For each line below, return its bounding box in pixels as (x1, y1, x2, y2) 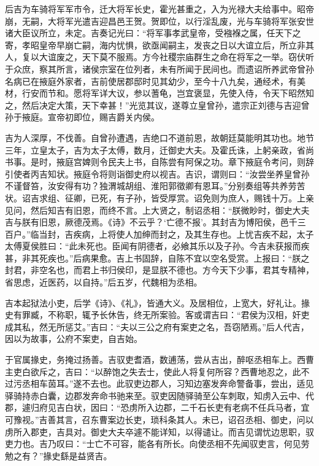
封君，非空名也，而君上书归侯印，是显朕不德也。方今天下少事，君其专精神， (5, 263, 314, 276)
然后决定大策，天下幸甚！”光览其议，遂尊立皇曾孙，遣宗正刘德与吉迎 (21, 98, 301, 111)
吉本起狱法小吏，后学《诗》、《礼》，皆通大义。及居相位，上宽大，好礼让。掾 (5, 296, 310, 309)
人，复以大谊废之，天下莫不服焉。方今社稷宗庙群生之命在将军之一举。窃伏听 (5, 50, 314, 63)
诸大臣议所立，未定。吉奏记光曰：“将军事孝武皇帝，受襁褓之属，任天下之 (5, 26, 301, 39)
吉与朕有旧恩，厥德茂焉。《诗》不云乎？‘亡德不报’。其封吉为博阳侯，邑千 (5, 216, 298, 228)
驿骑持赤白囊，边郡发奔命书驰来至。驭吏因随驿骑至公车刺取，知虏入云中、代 (5, 389, 314, 402)
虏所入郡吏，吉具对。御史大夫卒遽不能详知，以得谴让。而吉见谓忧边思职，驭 (5, 425, 314, 438)
